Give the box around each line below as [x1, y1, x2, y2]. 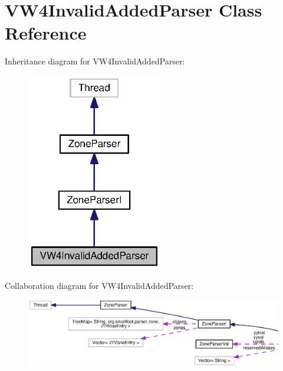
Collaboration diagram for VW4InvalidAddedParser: [5, 279, 194, 291]
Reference [5, 21, 87, 45]
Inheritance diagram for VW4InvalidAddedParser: [5, 55, 185, 67]
